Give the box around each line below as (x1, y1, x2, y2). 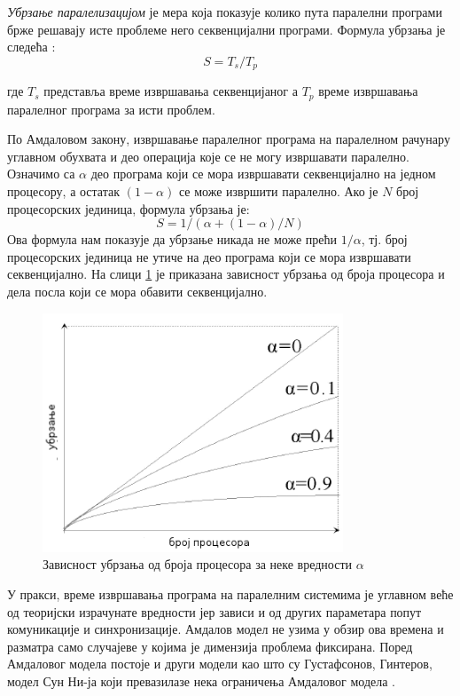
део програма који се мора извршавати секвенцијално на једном (90, 164, 436, 183)
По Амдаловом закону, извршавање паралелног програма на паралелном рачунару (7, 130, 450, 148)
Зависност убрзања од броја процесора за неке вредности (43, 555, 353, 573)
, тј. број (361, 230, 408, 249)
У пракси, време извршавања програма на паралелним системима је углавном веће (7, 585, 454, 604)
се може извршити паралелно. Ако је (178, 182, 378, 201)
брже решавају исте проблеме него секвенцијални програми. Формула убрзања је (7, 20, 446, 38)
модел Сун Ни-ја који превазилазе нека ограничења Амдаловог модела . (7, 672, 395, 690)
